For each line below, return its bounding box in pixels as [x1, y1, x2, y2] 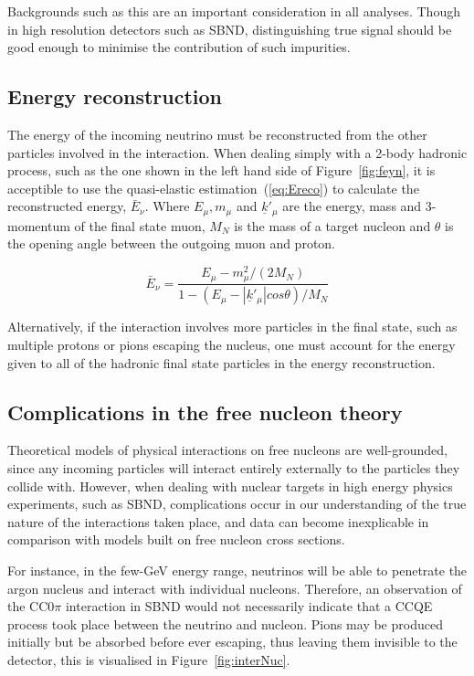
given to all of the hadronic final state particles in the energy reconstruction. [7, 353, 436, 372]
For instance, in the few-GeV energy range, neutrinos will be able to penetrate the [7, 560, 468, 579]
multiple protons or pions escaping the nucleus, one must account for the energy [7, 335, 456, 354]
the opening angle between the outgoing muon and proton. [7, 234, 336, 253]
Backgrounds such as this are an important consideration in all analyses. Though [7, 2, 460, 20]
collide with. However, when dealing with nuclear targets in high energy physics [7, 476, 453, 495]
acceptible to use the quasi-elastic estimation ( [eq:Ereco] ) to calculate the [7, 178, 419, 197]
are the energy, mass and [282, 196, 422, 216]
